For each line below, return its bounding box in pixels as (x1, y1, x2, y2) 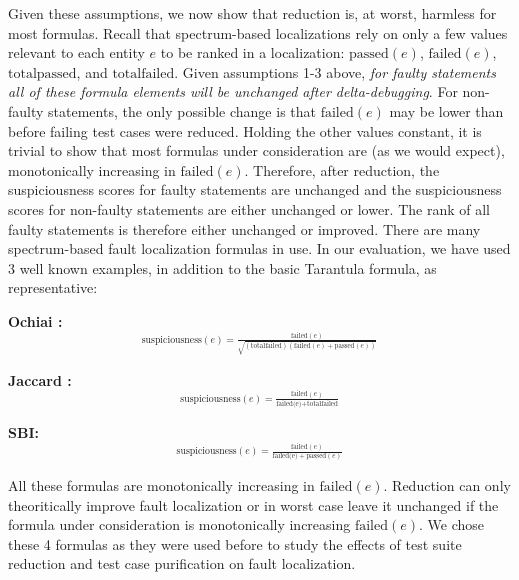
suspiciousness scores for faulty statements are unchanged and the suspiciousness (8, 179, 502, 200)
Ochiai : (8, 310, 63, 331)
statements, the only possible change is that (48, 100, 316, 121)
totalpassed (8, 66, 77, 81)
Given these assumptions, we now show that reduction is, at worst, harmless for (8, 3, 497, 23)
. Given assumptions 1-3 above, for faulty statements (174, 61, 496, 82)
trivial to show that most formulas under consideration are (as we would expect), (8, 140, 505, 161)
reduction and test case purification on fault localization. (8, 553, 356, 574)
